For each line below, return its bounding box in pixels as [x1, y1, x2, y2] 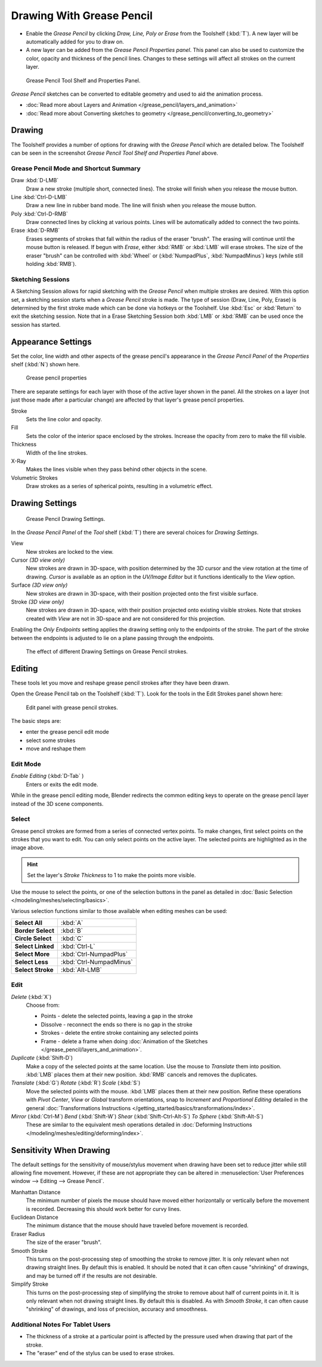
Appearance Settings [11, 336, 92, 347]
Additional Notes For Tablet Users [11, 1320, 111, 1329]
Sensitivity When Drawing [11, 1145, 110, 1155]
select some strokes [26, 737, 76, 744]
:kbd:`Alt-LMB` [60, 966, 103, 974]
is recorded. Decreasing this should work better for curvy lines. [26, 1205, 181, 1212]
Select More [14, 950, 50, 958]
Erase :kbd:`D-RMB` [11, 227, 60, 234]
